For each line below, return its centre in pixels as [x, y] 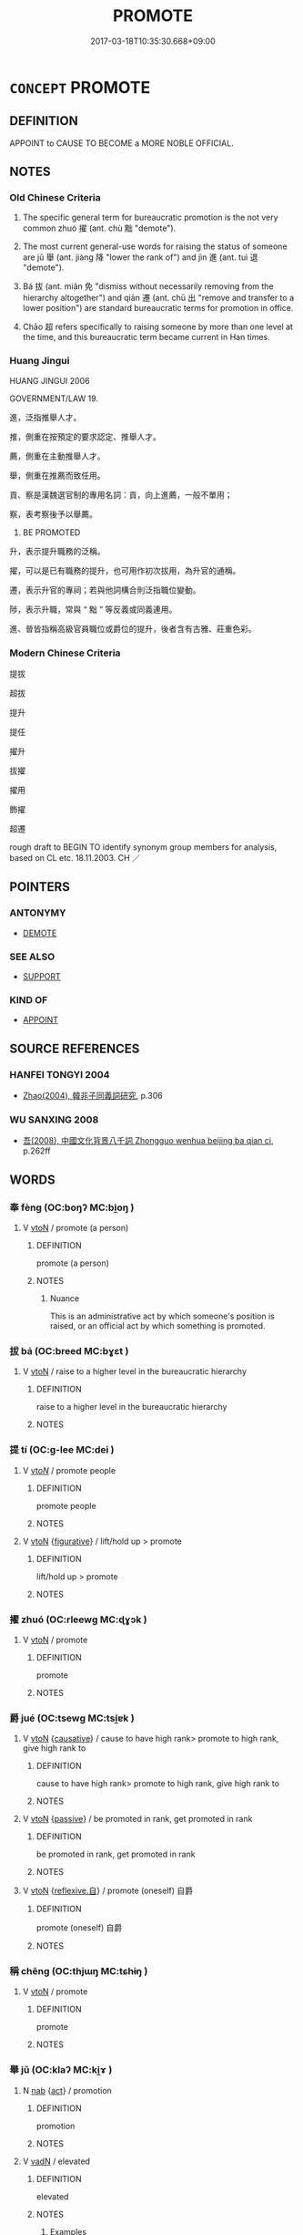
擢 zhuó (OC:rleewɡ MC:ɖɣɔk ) [78, 1619]
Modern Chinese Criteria [65, 653]
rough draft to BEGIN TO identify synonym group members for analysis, [143, 847]
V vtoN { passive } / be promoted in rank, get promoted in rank [137, 1819]
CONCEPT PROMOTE [80, 87]
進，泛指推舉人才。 [45, 417]
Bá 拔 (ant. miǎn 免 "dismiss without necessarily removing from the [148, 286]
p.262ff [36, 1151]
